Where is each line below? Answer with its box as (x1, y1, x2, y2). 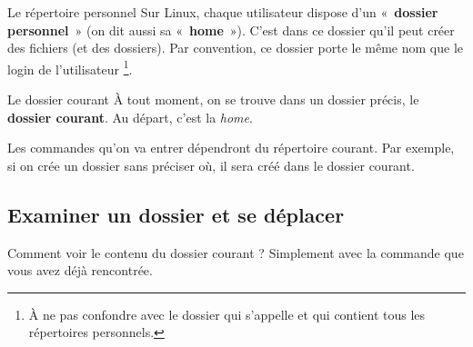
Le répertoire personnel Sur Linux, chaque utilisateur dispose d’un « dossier (7, 3, 438, 21)
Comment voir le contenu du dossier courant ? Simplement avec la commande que (7, 243, 464, 262)
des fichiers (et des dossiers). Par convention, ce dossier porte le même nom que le (7, 38, 464, 57)
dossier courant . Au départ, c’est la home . (7, 107, 253, 126)
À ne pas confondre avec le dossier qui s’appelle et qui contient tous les (28, 304, 426, 323)
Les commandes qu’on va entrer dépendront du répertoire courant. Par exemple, (7, 138, 455, 157)
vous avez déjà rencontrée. (7, 261, 153, 280)
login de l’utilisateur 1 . (7, 56, 133, 78)
